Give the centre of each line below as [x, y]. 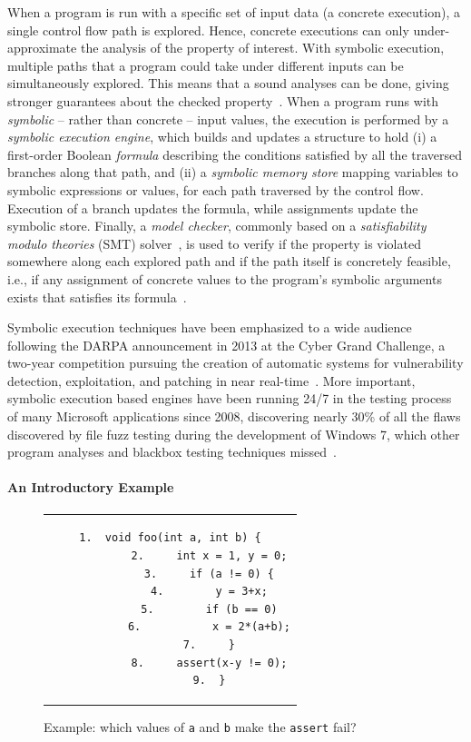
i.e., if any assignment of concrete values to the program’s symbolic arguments [225, 278]
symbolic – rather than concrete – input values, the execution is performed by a [228, 119]
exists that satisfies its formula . [97, 297]
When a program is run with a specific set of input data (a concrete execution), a [234, 12]
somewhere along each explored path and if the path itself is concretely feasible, [229, 261]
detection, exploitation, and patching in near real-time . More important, [211, 380]
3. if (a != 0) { [209, 574]
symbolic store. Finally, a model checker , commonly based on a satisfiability [217, 226]
